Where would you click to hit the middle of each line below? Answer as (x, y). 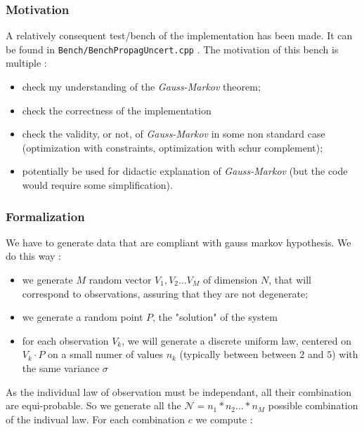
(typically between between (238, 354)
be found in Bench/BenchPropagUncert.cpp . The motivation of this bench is (172, 49)
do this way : (34, 256)
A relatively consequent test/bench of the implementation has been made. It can (179, 35)
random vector (120, 280)
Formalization (45, 216)
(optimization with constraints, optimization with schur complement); (173, 147)
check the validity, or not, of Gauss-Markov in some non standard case (174, 134)
